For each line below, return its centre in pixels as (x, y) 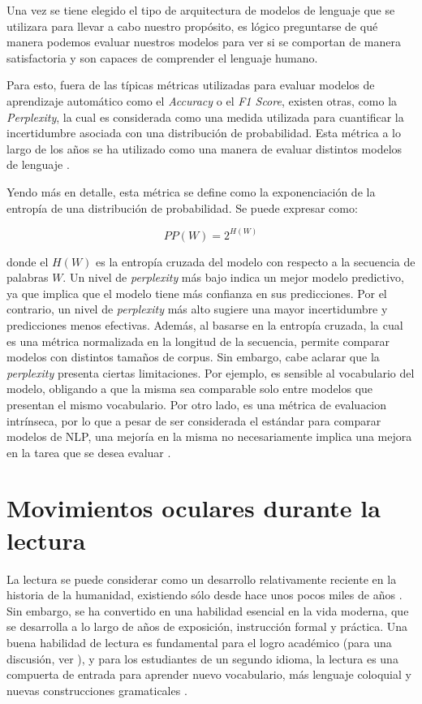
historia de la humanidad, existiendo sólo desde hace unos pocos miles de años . (205, 595)
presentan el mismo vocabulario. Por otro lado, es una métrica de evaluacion (197, 404)
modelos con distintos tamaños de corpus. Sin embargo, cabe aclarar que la (193, 357)
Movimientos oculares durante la (194, 508)
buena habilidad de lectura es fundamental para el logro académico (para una (199, 642)
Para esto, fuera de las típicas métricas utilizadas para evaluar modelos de (191, 85)
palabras (28, 277)
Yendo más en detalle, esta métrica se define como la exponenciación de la (191, 191)
